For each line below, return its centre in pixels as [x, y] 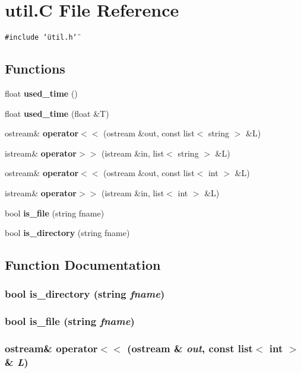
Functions [35, 68]
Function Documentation [83, 265]
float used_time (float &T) [57, 113]
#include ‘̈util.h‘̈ [41, 38]
